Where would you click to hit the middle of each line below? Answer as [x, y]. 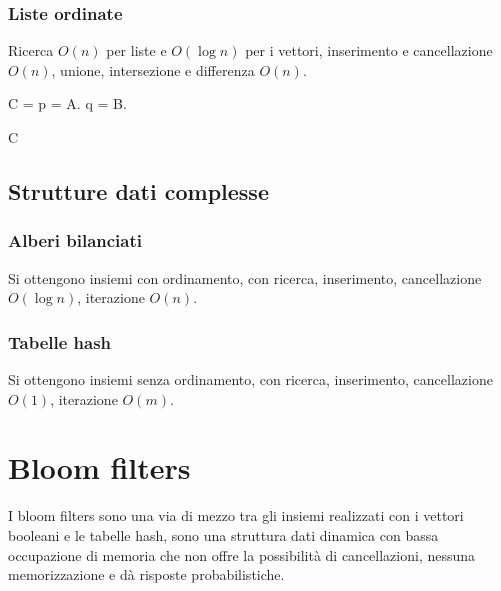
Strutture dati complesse [138, 190]
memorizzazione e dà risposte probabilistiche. [146, 574]
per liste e [136, 50]
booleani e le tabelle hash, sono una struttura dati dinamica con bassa [223, 534]
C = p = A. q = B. [67, 103]
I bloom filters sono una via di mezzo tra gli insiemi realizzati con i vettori [236, 515]
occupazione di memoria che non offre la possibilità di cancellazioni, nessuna [242, 554]
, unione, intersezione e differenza [153, 69]
